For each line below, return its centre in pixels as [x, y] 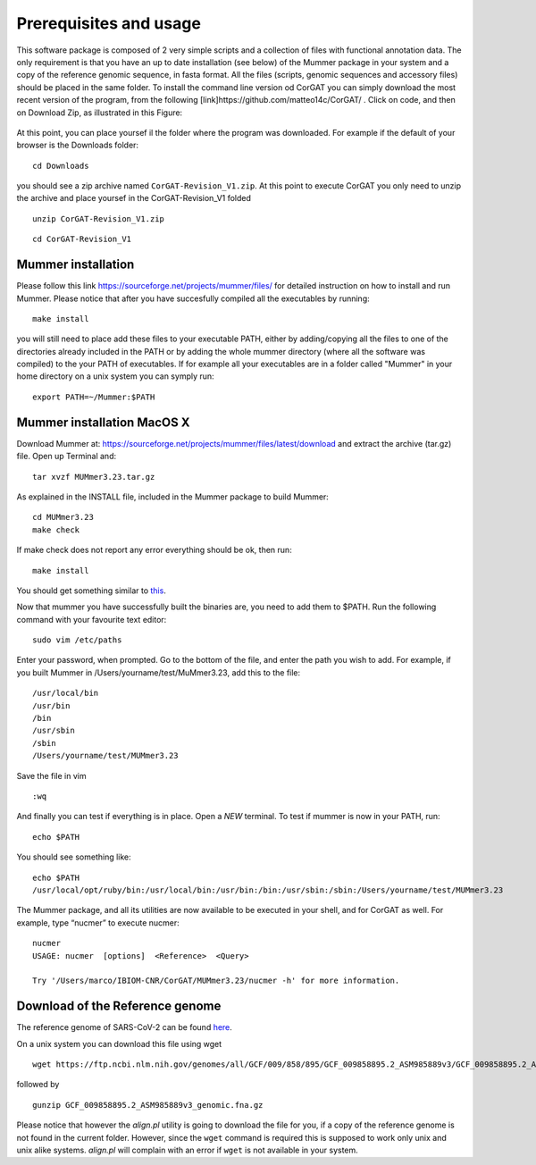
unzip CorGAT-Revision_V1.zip [99, 218]
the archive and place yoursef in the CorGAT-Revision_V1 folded [134, 198]
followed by [38, 1085]
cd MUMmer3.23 [63, 517]
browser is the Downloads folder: [77, 145]
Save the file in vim [51, 775]
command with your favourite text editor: [92, 619]
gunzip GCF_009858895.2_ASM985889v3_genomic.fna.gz [148, 1105]
